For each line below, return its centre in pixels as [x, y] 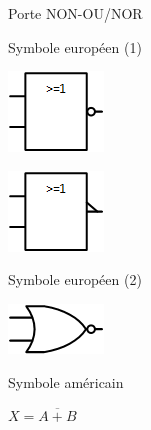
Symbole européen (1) [75, 46]
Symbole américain [66, 381]
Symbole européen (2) [75, 279]
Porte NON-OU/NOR [75, 13]
